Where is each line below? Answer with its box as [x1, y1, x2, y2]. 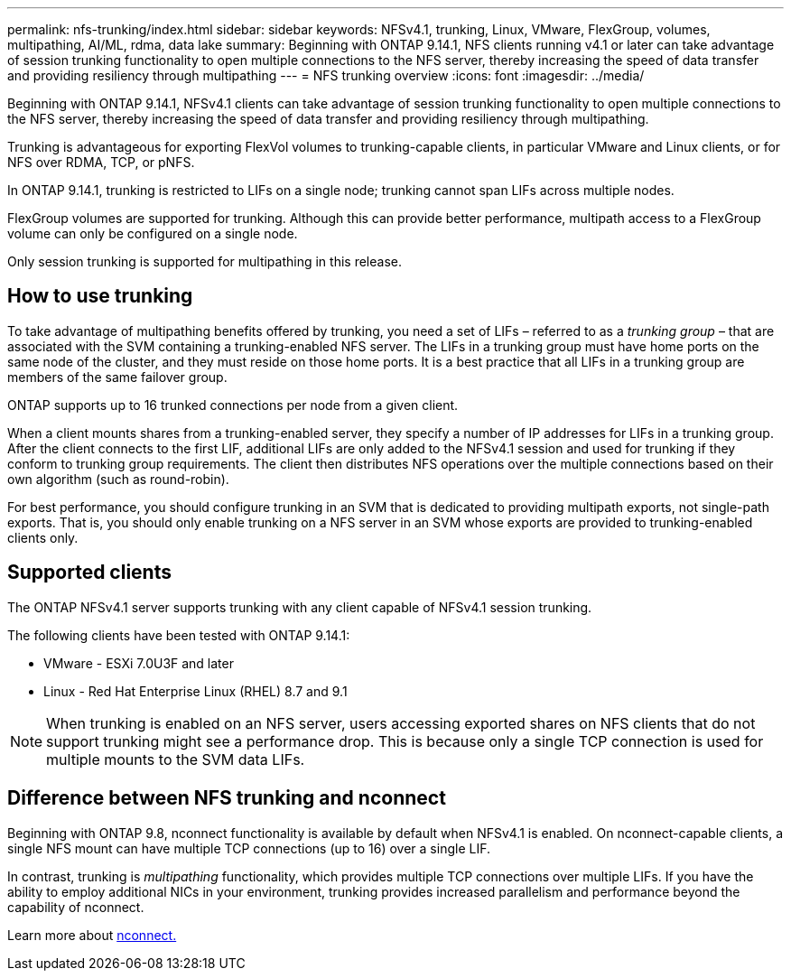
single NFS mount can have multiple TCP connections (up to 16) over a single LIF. [7, 840, 490, 856]
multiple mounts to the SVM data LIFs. [46, 750, 305, 768]
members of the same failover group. [7, 368, 228, 385]
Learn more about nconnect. [7, 927, 177, 943]
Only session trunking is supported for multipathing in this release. [7, 254, 402, 269]
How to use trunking [7, 284, 193, 308]
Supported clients [7, 561, 172, 584]
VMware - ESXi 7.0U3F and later [43, 655, 234, 671]
